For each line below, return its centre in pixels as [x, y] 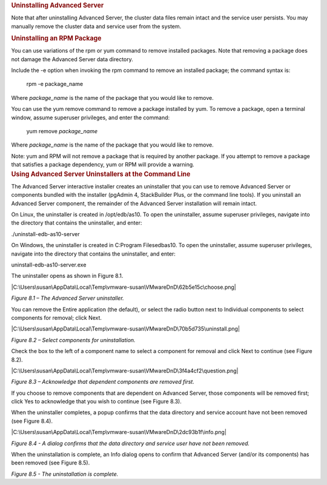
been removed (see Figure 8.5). [51, 463]
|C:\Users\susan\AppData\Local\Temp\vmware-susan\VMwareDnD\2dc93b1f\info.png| [119, 432]
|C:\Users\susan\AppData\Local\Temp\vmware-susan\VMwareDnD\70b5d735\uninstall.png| [126, 329]
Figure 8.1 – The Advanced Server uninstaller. [68, 298]
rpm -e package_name [55, 84]
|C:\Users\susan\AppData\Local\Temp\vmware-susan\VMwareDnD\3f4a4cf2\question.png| [125, 371]
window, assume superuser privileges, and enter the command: [91, 117]
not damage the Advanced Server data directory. [72, 59]
